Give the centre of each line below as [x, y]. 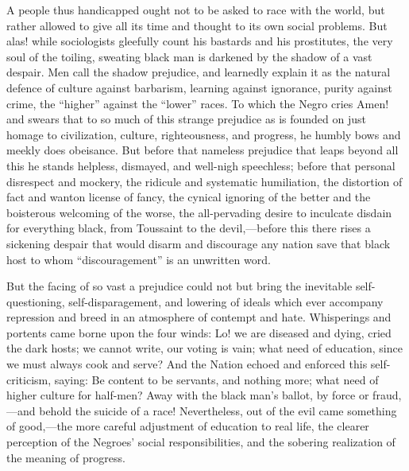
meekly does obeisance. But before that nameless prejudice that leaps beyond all [203, 150]
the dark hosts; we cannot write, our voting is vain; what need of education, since [204, 348]
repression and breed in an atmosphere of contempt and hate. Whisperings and [199, 317]
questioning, [36, 301]
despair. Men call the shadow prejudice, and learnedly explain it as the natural [199, 72]
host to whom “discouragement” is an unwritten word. [139, 259]
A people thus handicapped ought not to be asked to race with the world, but [196, 10]
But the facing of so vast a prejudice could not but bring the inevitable [179, 286]
